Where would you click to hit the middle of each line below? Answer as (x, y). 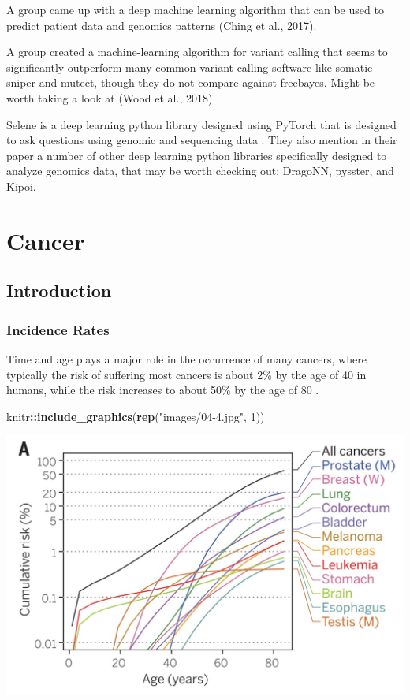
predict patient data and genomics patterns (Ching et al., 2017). (162, 25)
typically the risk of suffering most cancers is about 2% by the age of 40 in (186, 374)
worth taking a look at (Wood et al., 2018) (110, 97)
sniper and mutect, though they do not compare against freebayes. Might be (191, 82)
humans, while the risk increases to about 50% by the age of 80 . (163, 390)
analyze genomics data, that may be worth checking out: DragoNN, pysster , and (200, 171)
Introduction (59, 290)
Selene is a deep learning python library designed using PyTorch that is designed (201, 124)
